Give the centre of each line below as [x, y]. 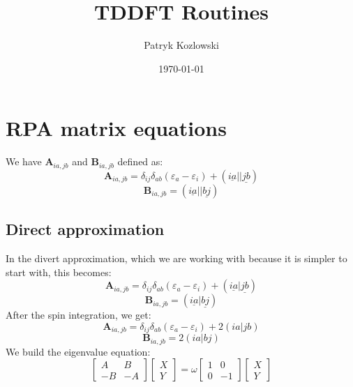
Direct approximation [85, 229]
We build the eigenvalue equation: [78, 351]
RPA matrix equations [116, 128]
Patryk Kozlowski [181, 45]
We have [24, 161]
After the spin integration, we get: [78, 315]
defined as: [140, 161]
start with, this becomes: [59, 272]
